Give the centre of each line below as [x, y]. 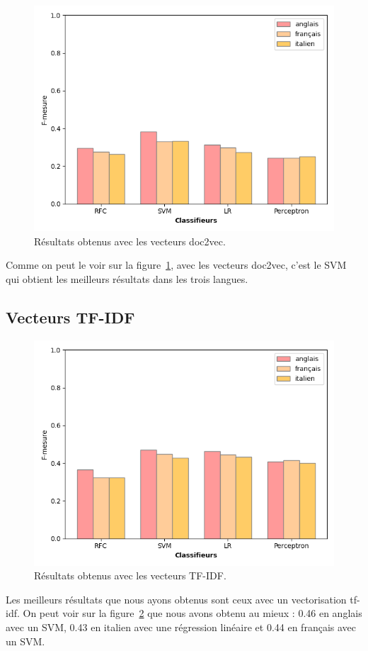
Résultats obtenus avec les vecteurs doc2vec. [130, 241]
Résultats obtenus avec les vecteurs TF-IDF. [130, 575]
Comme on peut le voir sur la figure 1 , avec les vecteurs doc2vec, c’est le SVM [176, 265]
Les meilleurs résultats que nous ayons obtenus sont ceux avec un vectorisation [176, 599]
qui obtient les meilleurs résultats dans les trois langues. [127, 278]
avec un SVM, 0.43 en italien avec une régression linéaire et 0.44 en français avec [181, 627]
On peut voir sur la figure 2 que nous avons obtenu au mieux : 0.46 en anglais [192, 613]
